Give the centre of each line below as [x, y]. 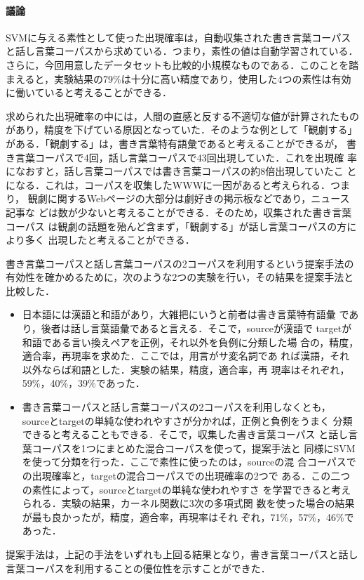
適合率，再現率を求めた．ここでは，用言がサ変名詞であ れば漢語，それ [186, 356]
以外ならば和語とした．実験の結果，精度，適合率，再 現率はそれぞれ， [186, 369]
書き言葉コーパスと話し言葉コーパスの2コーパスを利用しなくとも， [176, 407]
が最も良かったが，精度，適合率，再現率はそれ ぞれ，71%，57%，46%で [188, 516]
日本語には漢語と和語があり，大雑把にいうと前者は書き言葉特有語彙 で [186, 314]
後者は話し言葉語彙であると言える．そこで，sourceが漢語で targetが [196, 328]
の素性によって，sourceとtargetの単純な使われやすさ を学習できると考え [187, 489]
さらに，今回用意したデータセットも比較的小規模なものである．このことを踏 [182, 64]
